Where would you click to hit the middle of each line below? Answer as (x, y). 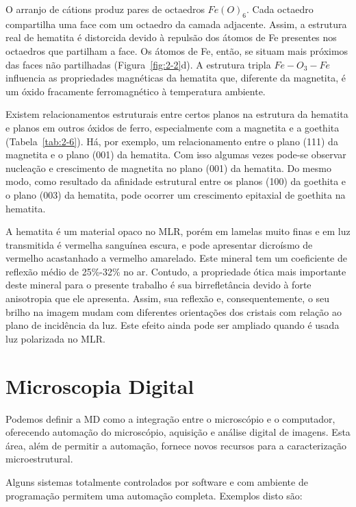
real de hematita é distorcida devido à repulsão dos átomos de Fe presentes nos (171, 37)
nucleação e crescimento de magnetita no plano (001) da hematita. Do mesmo (168, 168)
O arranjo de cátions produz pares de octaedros (105, 9)
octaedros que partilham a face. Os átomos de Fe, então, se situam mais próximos (177, 50)
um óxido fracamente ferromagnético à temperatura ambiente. (136, 91)
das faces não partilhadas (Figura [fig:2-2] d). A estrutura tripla (138, 64)
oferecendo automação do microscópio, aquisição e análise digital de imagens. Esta (178, 432)
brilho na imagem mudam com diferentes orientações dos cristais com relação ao (174, 311)
